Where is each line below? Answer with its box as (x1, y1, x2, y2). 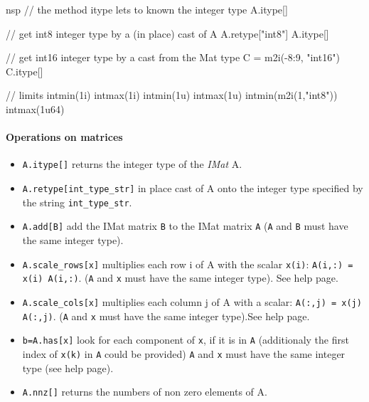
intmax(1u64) (6, 101, 65, 116)
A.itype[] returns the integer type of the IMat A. (22, 157, 242, 171)
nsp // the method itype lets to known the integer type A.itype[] (6, 2, 288, 16)
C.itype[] (6, 63, 43, 78)
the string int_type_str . (22, 194, 132, 209)
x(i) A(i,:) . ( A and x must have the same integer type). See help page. (22, 270, 338, 285)
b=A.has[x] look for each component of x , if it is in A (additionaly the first (22, 332, 349, 347)
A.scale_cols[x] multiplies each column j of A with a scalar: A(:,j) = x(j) (22, 294, 362, 309)
